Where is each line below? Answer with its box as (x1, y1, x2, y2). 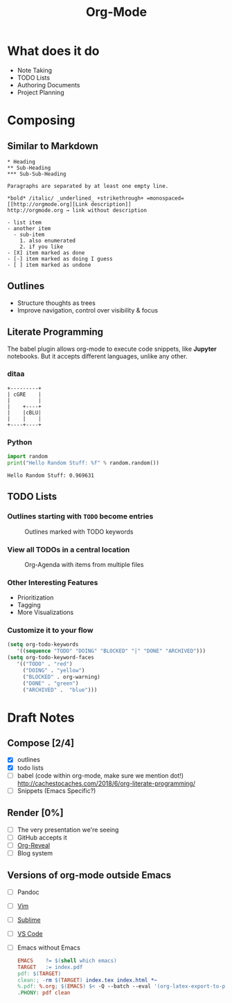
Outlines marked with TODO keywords (24, 527, 134, 536)
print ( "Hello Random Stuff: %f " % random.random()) (7, 460, 159, 466)
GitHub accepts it (17, 833, 67, 841)
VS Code (17, 930, 43, 938)
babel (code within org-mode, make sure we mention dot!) (17, 771, 184, 780)
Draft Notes (7, 710, 75, 725)
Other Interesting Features (7, 577, 98, 587)
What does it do (7, 43, 100, 59)
